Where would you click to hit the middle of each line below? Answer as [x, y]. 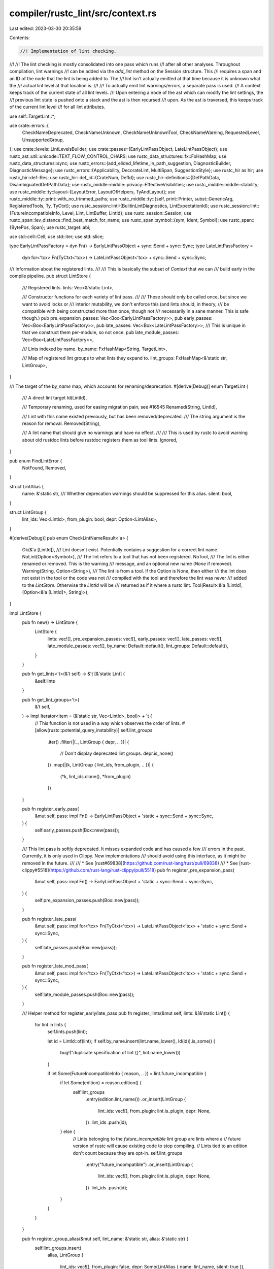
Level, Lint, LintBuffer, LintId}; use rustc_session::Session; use [127, 213]
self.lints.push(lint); [67, 1032]
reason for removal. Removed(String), [61, 423]
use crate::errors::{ [29, 126]
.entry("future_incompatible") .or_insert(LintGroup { [139, 1164]
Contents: [20, 38]
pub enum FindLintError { [36, 461]
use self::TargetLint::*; [32, 116]
